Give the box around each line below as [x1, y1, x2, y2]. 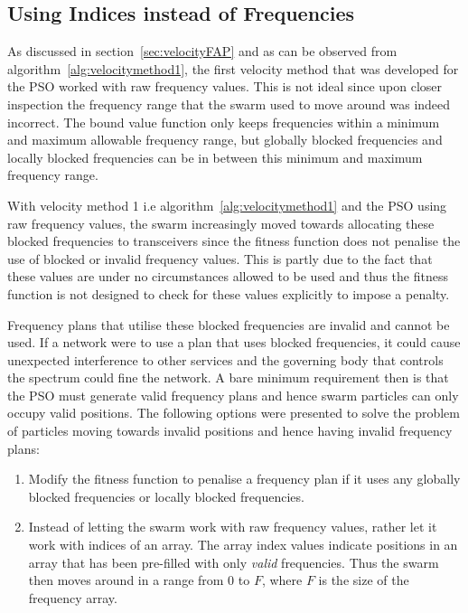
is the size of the [318, 571, 409, 589]
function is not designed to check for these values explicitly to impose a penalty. [7, 284, 450, 303]
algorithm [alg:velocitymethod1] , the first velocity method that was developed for [7, 59, 459, 78]
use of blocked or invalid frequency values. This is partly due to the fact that [7, 249, 433, 268]
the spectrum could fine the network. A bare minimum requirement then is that [7, 368, 449, 387]
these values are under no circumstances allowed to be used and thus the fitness [7, 267, 448, 286]
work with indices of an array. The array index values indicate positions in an [28, 535, 458, 554]
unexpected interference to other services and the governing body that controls [7, 350, 444, 369]
